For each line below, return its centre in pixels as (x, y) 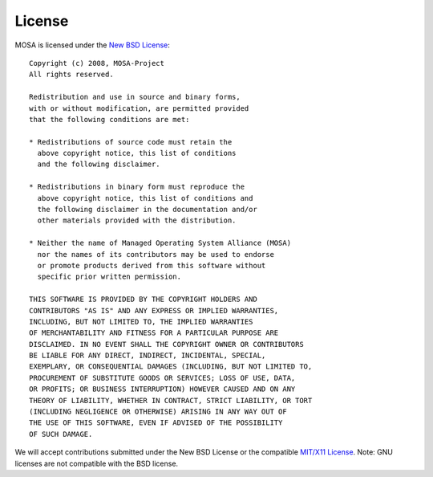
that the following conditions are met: (109, 119)
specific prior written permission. (109, 277)
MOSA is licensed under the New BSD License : (92, 45)
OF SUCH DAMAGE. (61, 434)
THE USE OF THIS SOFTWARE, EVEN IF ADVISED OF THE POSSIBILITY (156, 423)
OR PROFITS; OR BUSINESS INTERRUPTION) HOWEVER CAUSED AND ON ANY (162, 389)
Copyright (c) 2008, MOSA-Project (97, 63)
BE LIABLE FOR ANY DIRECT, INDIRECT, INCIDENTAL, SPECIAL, (148, 356)
